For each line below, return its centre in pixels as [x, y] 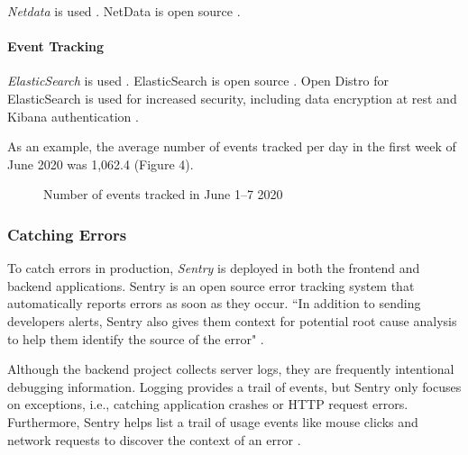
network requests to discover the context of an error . [154, 439]
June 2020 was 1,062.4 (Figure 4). [101, 164]
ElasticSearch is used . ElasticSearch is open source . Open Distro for [198, 81]
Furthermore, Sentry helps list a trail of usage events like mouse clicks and [213, 421]
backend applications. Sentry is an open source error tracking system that [211, 285]
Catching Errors [67, 234]
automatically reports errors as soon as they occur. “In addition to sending [214, 303]
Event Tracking [56, 46]
